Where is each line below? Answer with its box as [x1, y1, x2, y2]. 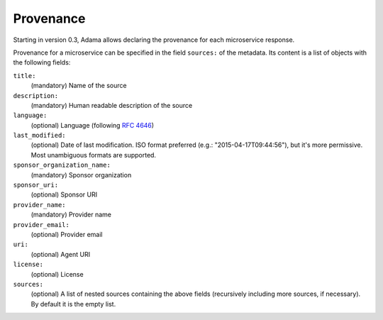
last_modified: [13, 131, 67, 140]
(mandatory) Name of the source [30, 82, 127, 90]
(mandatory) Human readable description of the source [30, 101, 193, 109]
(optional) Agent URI [30, 250, 91, 258]
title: [13, 72, 36, 79]
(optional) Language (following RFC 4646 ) [30, 121, 155, 129]
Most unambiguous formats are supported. [30, 150, 156, 159]
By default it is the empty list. [30, 299, 116, 308]
